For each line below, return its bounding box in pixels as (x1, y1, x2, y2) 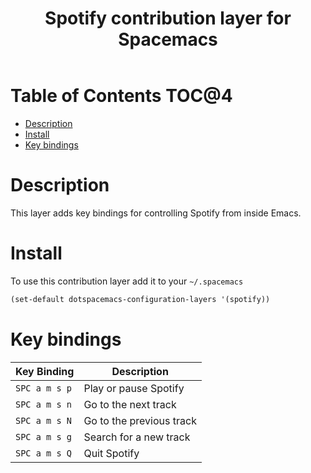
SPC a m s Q (15, 447, 73, 459)
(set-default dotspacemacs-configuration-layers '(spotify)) (10, 294, 271, 304)
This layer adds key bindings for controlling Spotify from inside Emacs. (10, 207, 302, 219)
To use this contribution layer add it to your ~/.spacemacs (10, 275, 244, 287)
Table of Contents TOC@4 (10, 85, 233, 107)
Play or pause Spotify (83, 381, 185, 395)
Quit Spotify (83, 446, 140, 460)
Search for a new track (83, 430, 191, 444)
